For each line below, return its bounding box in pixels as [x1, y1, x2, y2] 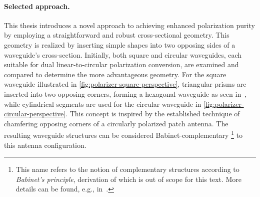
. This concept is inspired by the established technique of [65, 108, 240, 119]
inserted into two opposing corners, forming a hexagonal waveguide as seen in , [4, 88, 247, 99]
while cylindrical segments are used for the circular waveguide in [4, 98, 201, 109]
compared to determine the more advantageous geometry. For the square [4, 69, 226, 79]
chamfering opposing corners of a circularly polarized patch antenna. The [4, 118, 228, 128]
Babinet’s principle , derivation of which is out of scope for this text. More [15, 173, 242, 184]
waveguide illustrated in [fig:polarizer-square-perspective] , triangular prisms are [4, 79, 246, 89]
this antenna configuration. [4, 139, 86, 150]
